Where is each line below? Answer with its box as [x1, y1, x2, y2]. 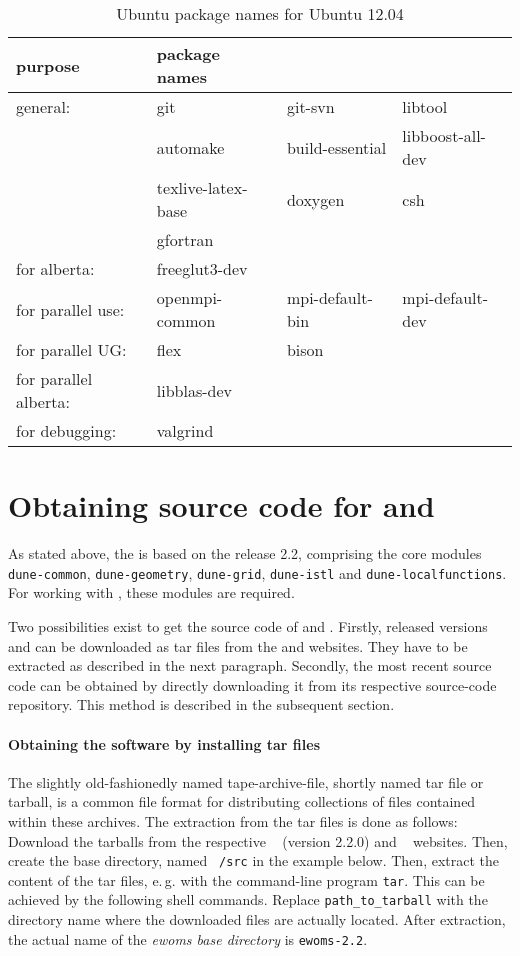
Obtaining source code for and [8, 485, 435, 526]
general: [16, 95, 71, 118]
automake [156, 135, 225, 159]
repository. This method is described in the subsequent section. [8, 694, 395, 715]
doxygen [286, 187, 345, 211]
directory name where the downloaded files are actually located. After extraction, [8, 909, 506, 930]
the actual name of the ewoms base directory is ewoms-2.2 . [8, 928, 368, 949]
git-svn [286, 95, 335, 118]
